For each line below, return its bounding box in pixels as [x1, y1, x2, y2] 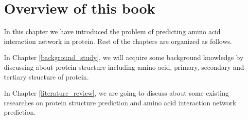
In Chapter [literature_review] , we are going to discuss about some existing [4, 88, 229, 98]
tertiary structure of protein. [4, 71, 89, 81]
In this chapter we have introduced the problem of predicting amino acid [4, 26, 221, 37]
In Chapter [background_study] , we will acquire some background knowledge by [4, 52, 244, 62]
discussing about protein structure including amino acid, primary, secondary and [4, 61, 244, 72]
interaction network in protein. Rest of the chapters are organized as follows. [4, 36, 232, 46]
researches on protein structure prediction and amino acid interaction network [4, 97, 236, 107]
